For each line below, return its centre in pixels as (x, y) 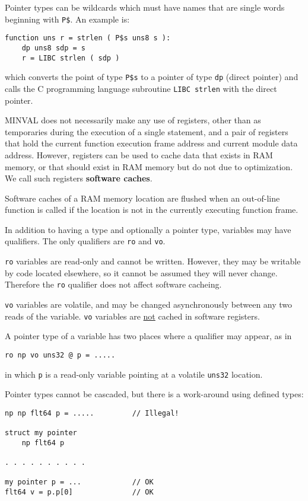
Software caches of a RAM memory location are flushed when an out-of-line (142, 198)
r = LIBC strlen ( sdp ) (71, 58)
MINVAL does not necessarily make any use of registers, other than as (133, 120)
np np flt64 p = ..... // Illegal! (92, 413)
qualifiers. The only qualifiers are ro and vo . (85, 241)
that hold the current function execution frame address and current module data (151, 143)
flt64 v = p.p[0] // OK (79, 492)
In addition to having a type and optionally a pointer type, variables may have (148, 229)
